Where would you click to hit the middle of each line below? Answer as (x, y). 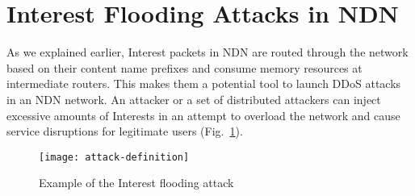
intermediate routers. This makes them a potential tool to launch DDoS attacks (204, 83)
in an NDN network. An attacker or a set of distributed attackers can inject (194, 99)
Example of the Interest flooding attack (136, 183)
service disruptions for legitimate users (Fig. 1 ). (125, 131)
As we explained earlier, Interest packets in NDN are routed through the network (207, 52)
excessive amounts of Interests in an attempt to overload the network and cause (203, 115)
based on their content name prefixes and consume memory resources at (184, 67)
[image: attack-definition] (114, 157)
